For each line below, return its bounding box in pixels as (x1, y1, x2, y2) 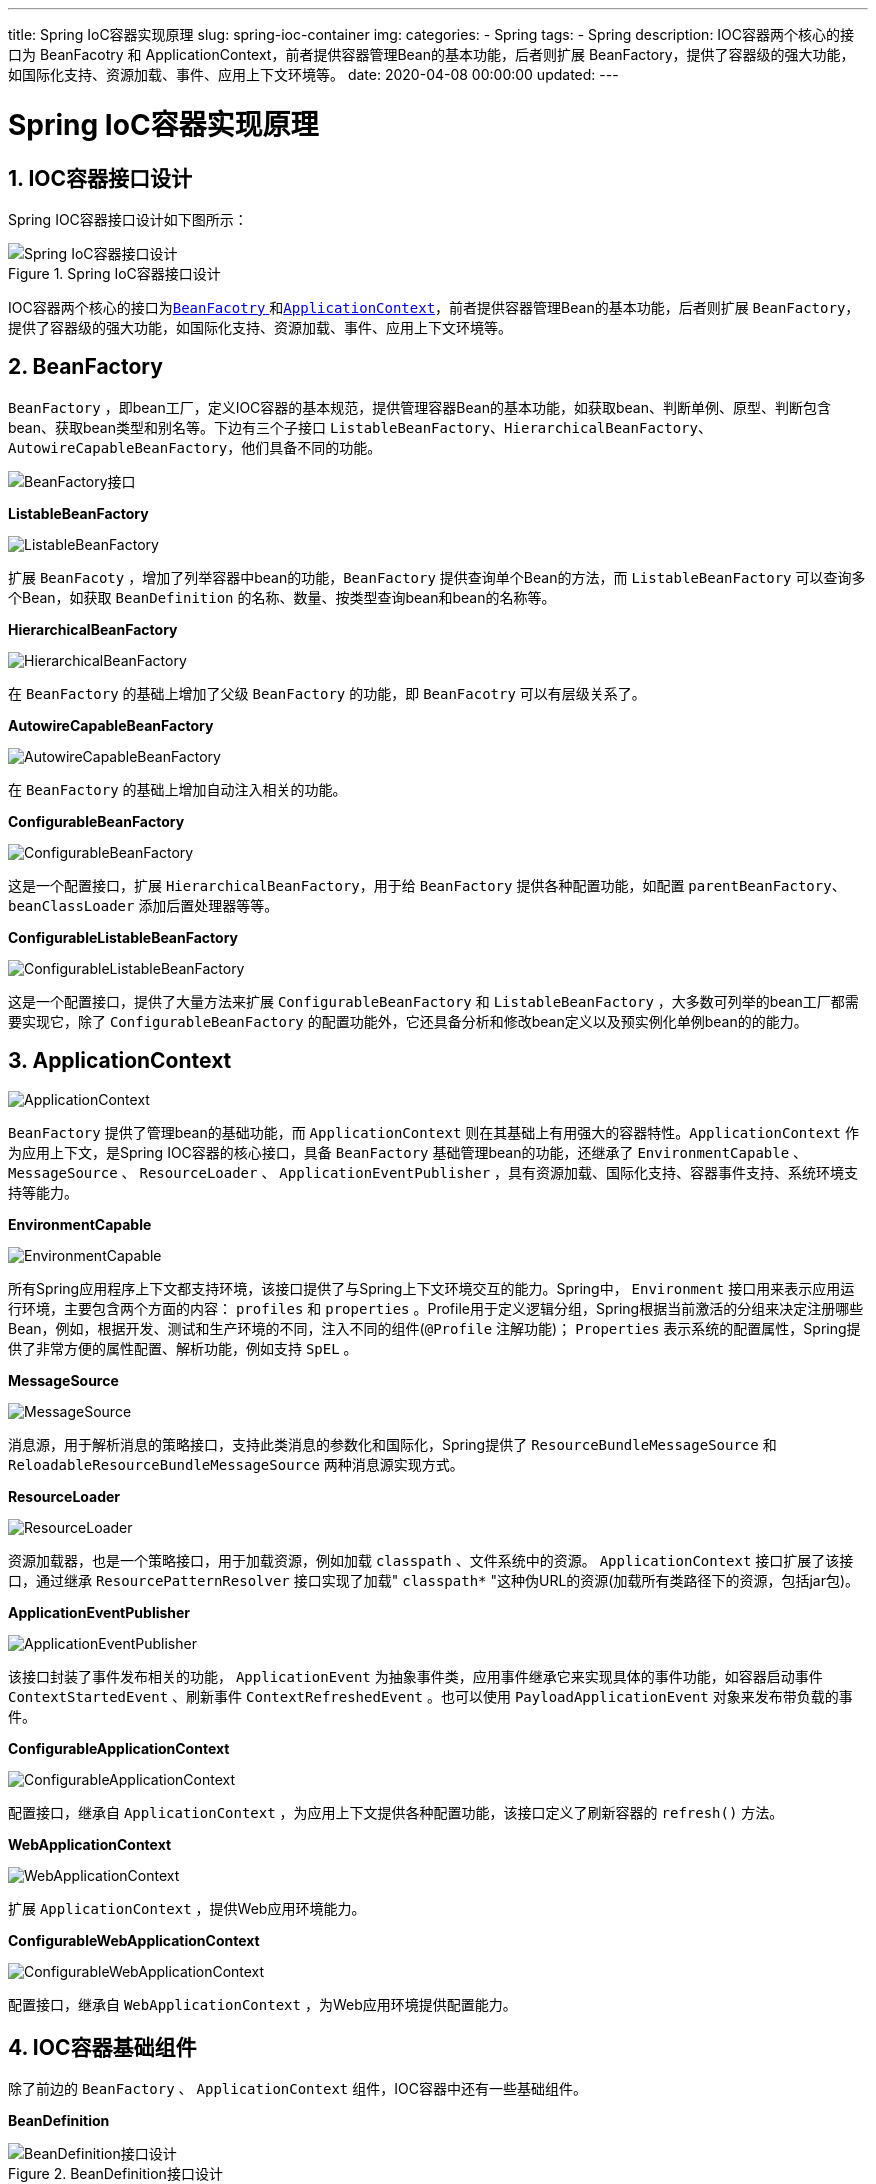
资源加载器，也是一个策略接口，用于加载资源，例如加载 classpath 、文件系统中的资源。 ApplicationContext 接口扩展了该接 (8, 1551, 854, 1569)
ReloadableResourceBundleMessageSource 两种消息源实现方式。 (8, 1455, 464, 1473)
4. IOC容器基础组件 (8, 2035, 197, 2061)
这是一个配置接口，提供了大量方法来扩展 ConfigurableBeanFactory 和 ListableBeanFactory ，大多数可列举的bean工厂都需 (8, 992, 859, 1010)
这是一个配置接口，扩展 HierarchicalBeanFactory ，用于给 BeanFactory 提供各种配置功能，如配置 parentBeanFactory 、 (8, 876, 846, 894)
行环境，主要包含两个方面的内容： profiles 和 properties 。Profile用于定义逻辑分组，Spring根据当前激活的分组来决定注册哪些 (8, 1299, 864, 1317)
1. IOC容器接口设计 (8, 165, 193, 191)
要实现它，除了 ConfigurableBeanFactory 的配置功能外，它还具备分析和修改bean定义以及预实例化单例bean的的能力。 (8, 1012, 808, 1030)
